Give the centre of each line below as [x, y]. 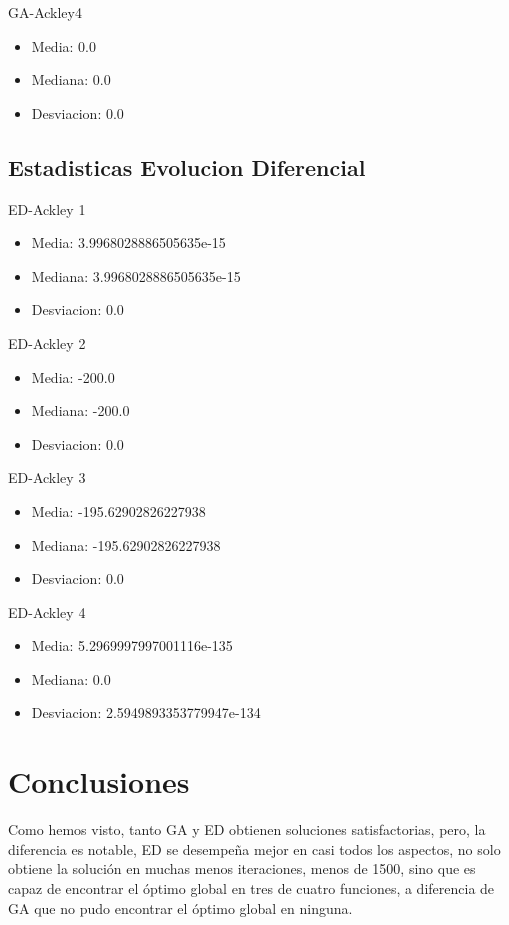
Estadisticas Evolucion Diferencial [187, 166]
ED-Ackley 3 [47, 477]
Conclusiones [99, 781]
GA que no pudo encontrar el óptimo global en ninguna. [180, 907]
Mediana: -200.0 [80, 410]
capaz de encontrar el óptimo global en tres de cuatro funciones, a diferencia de [251, 887]
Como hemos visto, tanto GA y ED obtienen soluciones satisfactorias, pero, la [247, 829]
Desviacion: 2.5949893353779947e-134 [146, 712]
